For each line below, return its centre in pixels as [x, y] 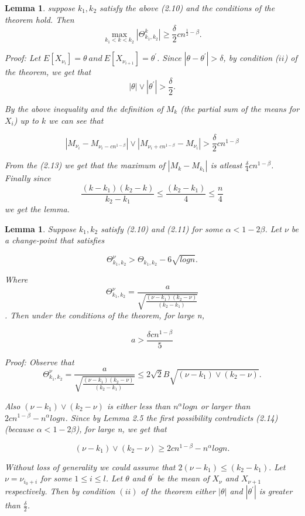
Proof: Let [23, 58]
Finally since [28, 178]
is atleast [226, 165]
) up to [26, 120]
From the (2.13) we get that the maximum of [85, 165]
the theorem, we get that [48, 72]
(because [19, 429]
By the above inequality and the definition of [84, 108]
